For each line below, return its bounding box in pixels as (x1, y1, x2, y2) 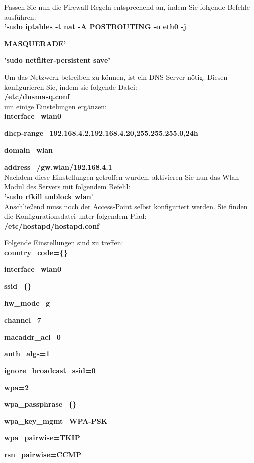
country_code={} (4, 247, 68, 257)
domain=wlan (4, 144, 53, 155)
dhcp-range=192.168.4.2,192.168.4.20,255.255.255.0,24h (4, 127, 198, 138)
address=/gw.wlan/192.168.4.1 (4, 162, 112, 172)
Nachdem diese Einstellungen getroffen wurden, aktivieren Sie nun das (4, 171, 220, 182)
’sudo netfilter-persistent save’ (4, 55, 110, 65)
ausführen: (4, 11, 36, 22)
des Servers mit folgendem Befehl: (26, 181, 131, 192)
